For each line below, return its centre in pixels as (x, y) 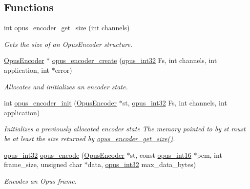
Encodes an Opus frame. (40, 180)
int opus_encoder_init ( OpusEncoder (61, 103)
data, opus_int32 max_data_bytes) (142, 164)
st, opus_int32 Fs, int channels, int (175, 103)
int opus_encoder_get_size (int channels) (67, 28)
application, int (27, 70)
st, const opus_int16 (161, 155)
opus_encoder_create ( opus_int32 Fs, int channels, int (135, 60)
